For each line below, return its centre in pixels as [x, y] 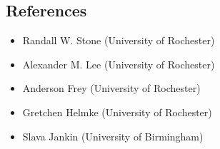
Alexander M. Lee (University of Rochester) [119, 64]
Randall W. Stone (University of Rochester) [119, 40]
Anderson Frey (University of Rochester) [111, 88]
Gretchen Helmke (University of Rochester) [117, 112]
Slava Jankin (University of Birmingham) [113, 136]
